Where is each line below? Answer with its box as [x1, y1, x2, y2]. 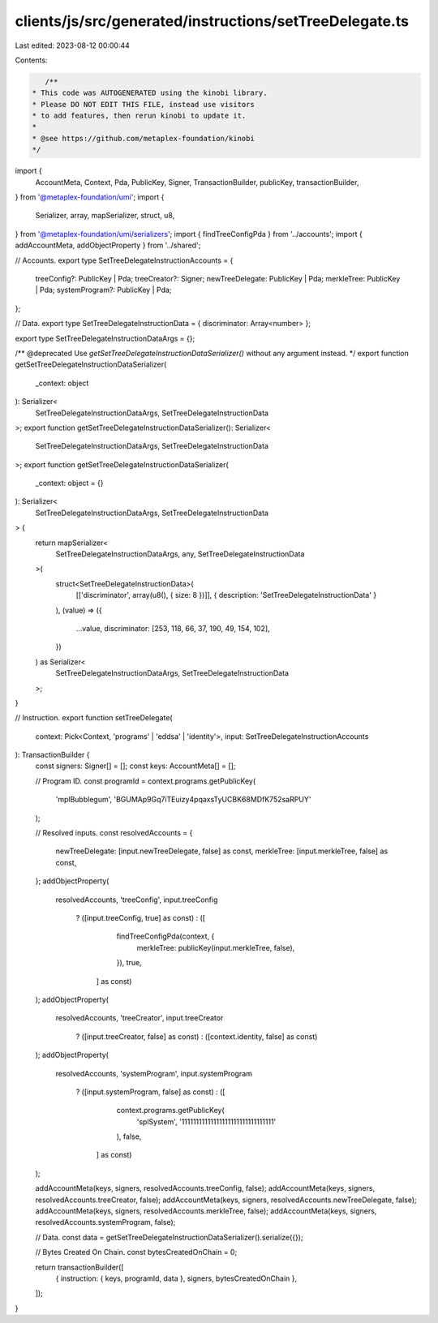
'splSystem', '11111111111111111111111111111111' [136, 1116, 277, 1127]
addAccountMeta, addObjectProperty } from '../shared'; [15, 240, 201, 251]
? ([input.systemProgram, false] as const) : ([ [75, 1087, 225, 1097]
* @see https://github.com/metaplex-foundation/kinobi [32, 134, 255, 143]
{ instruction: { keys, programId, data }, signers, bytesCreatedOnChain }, [55, 1274, 298, 1283]
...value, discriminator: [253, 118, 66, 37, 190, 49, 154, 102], [75, 623, 271, 633]
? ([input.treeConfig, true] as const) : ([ [75, 913, 206, 922]
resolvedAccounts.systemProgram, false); [35, 1218, 176, 1227]
